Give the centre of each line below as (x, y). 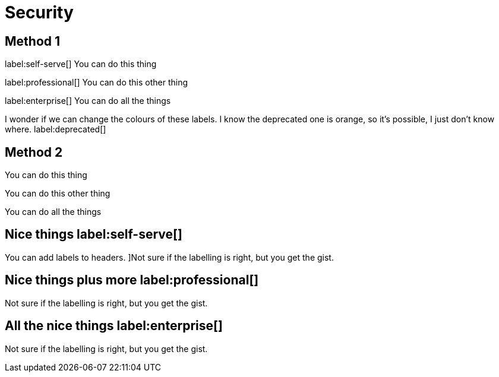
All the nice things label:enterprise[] (114, 326)
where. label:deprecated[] (56, 129)
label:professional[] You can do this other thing (97, 83)
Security (39, 12)
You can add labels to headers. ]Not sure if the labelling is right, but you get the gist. (169, 257)
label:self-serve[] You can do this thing (81, 64)
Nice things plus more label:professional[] (132, 280)
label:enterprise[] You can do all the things (88, 101)
